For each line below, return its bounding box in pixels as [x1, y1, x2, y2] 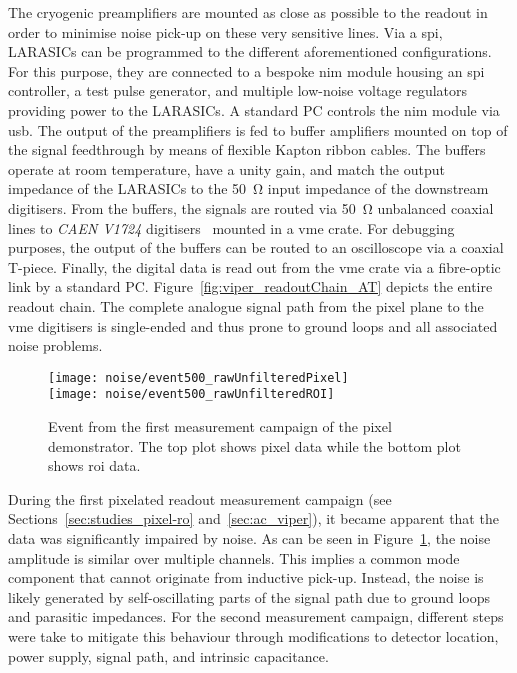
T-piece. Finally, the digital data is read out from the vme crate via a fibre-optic [8, 256, 501, 277]
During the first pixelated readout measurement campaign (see [8, 488, 392, 509]
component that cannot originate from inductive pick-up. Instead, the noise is [8, 567, 484, 588]
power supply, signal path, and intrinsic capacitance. [8, 645, 329, 666]
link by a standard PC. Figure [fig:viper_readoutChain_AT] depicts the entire [8, 276, 493, 297]
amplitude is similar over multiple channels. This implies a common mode [8, 547, 460, 568]
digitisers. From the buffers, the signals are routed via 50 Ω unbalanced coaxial [8, 197, 494, 218]
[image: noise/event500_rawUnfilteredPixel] [48, 370, 349, 385]
